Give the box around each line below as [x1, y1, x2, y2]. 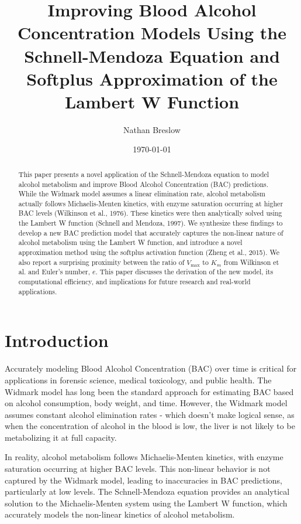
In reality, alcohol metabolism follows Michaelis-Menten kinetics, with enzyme [5, 451, 283, 463]
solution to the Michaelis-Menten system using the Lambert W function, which [5, 496, 288, 509]
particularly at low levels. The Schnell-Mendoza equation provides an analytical [5, 485, 290, 498]
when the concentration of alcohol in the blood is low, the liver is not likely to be [5, 420, 295, 432]
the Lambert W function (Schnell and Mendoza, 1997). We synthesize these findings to [18, 218, 283, 228]
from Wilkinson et [223, 257, 279, 267]
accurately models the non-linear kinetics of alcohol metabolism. [5, 508, 235, 520]
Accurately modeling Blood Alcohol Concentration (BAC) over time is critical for [5, 362, 297, 375]
